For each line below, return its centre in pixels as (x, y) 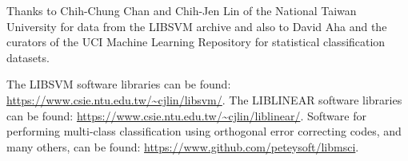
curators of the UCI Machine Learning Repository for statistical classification (196, 42)
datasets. (28, 57)
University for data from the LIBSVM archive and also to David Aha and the (197, 26)
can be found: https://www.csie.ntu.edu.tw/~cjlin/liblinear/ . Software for (186, 115)
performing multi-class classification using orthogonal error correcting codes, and (204, 131)
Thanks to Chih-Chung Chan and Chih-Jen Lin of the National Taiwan (182, 10)
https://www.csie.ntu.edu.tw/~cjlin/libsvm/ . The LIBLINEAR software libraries (204, 99)
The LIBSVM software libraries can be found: (119, 84)
